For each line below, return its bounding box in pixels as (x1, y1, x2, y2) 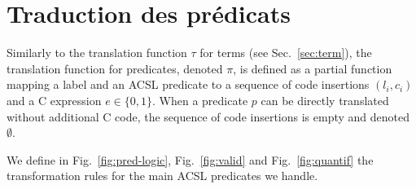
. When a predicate (152, 91, 248, 108)
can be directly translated (261, 91, 389, 108)
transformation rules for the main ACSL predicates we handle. (7, 167, 318, 184)
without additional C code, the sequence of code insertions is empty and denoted (7, 108, 410, 125)
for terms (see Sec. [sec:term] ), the (199, 44, 372, 61)
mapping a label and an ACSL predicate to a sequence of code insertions (7, 76, 370, 93)
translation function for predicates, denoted (7, 59, 223, 77)
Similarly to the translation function (7, 44, 187, 61)
